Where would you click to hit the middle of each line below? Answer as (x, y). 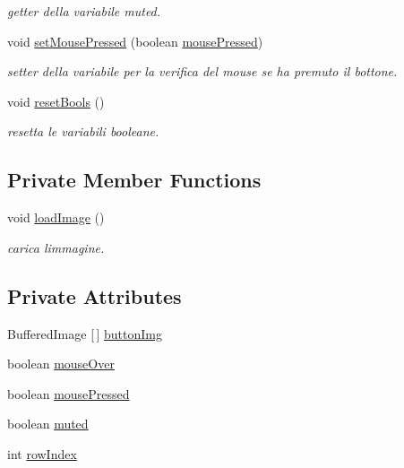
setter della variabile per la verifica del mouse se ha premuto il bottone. (202, 71)
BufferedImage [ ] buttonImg (85, 333)
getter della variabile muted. (84, 11)
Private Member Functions (134, 180)
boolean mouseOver (61, 364)
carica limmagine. (56, 247)
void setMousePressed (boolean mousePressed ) (135, 41)
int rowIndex (42, 453)
